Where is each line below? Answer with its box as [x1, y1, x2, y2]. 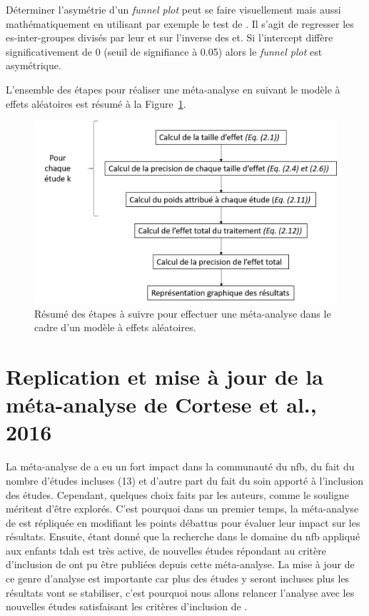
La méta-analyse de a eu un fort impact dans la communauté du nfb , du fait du [6, 459, 355, 474]
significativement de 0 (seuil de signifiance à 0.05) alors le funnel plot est [6, 44, 323, 59]
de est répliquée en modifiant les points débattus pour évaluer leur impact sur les [6, 515, 360, 530]
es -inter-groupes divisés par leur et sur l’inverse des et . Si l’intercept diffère [6, 30, 333, 45]
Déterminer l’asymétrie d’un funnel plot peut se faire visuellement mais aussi [6, 2, 341, 16]
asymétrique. [6, 58, 61, 73]
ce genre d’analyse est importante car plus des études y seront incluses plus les [6, 571, 350, 586]
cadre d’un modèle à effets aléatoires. [34, 320, 196, 335]
